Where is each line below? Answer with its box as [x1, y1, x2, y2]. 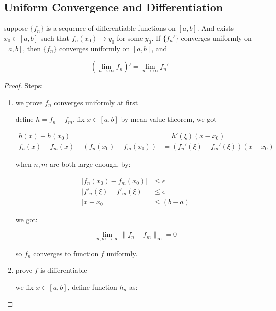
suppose [4, 23, 28, 33]
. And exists [197, 23, 234, 33]
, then [23, 43, 41, 53]
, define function [67, 281, 117, 292]
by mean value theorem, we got [121, 114, 217, 124]
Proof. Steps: [4, 80, 43, 91]
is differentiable [40, 265, 87, 275]
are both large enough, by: [49, 159, 131, 169]
